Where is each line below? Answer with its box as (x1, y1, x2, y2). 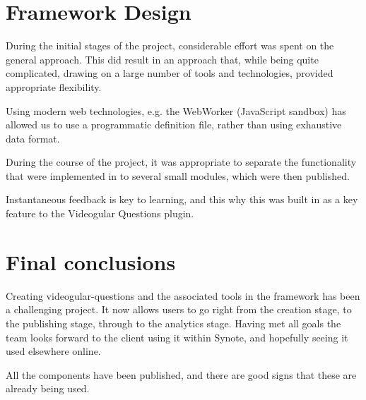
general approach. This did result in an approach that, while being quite (6, 51, 319, 66)
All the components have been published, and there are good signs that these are (6, 367, 357, 382)
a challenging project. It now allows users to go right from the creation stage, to (6, 302, 352, 317)
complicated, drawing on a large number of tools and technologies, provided (6, 66, 333, 80)
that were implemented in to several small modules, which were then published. (6, 168, 350, 183)
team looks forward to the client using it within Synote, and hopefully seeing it (6, 329, 348, 344)
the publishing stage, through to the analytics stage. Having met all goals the (6, 315, 341, 330)
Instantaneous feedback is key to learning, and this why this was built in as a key (6, 192, 358, 207)
